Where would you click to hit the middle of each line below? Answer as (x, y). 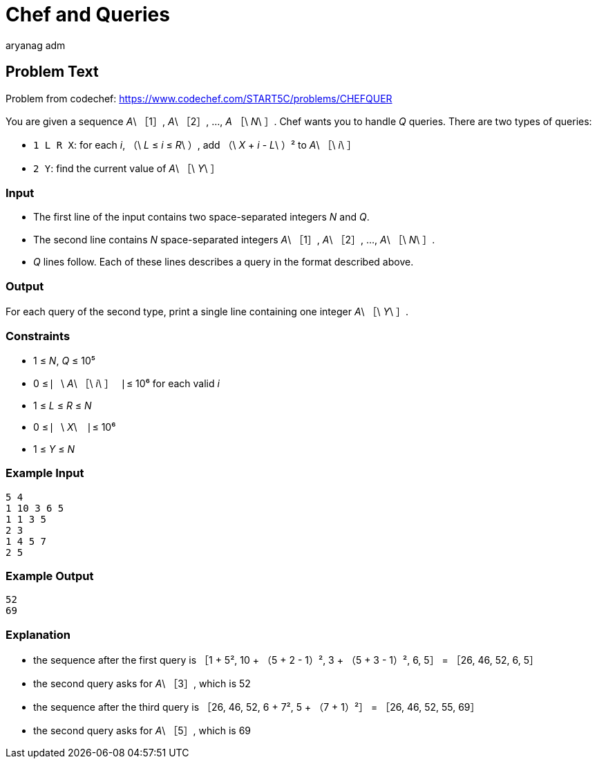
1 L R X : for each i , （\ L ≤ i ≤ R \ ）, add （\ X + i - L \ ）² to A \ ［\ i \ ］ (195, 145)
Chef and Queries (88, 15)
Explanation (38, 634)
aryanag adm (36, 45)
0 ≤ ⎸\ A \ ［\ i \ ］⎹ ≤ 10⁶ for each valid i (126, 383)
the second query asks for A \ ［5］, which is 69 (142, 731)
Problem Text (52, 72)
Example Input (45, 473)
